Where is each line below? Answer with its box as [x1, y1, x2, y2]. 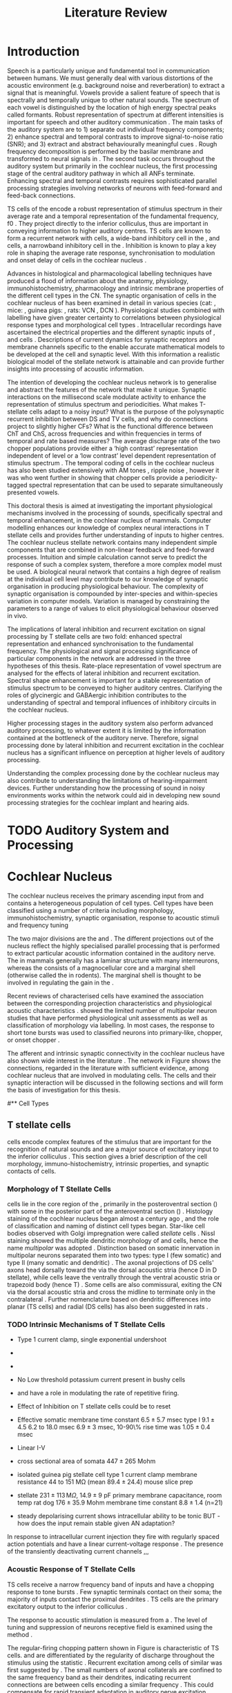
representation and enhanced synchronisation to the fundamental [7, 639, 194, 648]
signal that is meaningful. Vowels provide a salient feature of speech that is [7, 88, 221, 97]
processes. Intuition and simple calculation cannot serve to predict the [7, 552, 207, 561]
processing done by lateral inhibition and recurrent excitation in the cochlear [7, 741, 224, 749]
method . [7, 1630, 33, 1638]
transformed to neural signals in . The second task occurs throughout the [7, 154, 215, 163]
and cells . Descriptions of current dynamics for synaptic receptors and [7, 335, 211, 343]
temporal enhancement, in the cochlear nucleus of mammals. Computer [7, 516, 212, 524]
